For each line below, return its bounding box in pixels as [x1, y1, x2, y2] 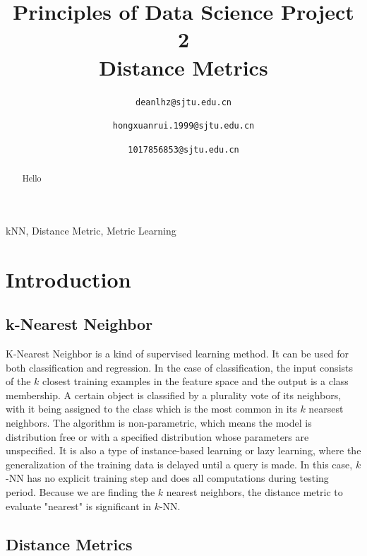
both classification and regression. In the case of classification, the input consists [6, 360, 353, 374]
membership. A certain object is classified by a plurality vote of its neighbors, [6, 387, 342, 402]
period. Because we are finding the [6, 485, 155, 499]
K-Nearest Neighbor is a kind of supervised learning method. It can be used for [6, 346, 349, 361]
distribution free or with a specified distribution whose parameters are [6, 429, 309, 444]
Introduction [6, 264, 131, 293]
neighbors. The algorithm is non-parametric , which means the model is [6, 415, 312, 430]
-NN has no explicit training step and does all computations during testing [6, 471, 329, 485]
